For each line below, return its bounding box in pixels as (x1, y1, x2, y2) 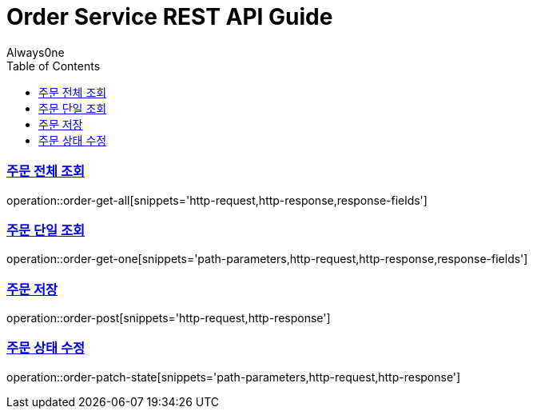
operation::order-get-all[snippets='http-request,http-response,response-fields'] (6, 193, 428, 207)
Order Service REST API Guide (6, 3, 333, 30)
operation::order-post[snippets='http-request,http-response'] (6, 311, 331, 325)
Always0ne (6, 45, 65, 59)
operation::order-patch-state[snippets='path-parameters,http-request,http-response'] (6, 369, 461, 384)
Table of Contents (6, 58, 101, 73)
